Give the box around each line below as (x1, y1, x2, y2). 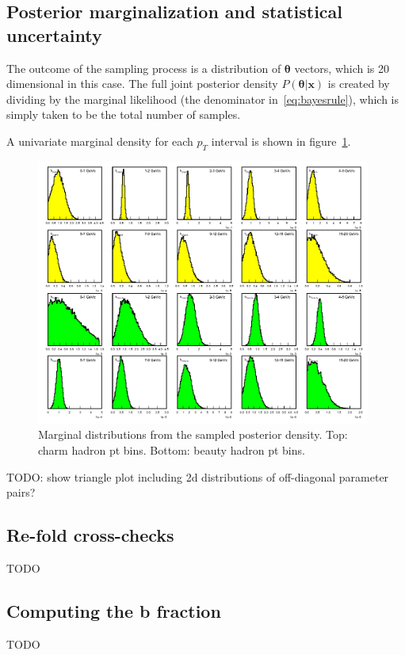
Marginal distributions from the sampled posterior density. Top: (38, 426, 348, 443)
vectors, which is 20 (294, 59, 390, 76)
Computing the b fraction (6, 599, 221, 623)
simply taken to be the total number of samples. (6, 106, 241, 123)
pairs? (6, 484, 36, 501)
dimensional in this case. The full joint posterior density (6, 75, 278, 92)
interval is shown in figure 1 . (211, 132, 351, 149)
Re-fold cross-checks (6, 523, 174, 547)
